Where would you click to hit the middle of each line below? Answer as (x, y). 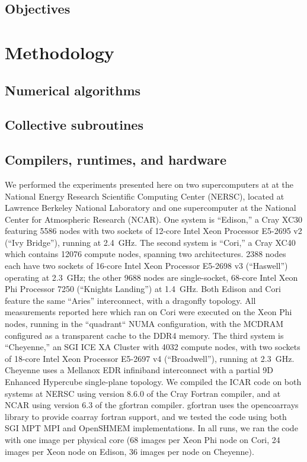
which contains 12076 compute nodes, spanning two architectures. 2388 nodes (145, 254)
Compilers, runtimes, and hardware (116, 160)
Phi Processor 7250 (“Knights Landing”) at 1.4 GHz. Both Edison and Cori (143, 289)
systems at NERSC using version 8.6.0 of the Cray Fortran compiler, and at (143, 393)
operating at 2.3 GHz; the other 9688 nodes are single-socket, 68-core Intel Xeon (151, 277)
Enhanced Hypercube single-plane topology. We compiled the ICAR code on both (153, 382)
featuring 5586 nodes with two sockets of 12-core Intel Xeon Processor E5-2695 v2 (153, 231)
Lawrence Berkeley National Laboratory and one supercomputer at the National (151, 208)
